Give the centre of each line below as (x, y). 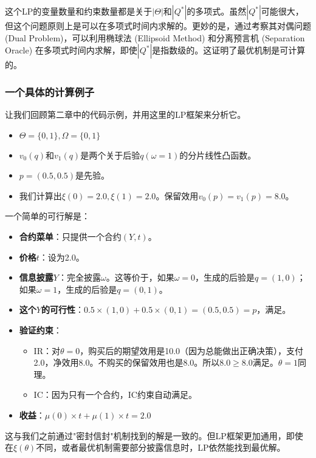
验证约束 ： (40, 330)
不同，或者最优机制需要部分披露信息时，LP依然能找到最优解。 (161, 447)
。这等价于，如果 (140, 277)
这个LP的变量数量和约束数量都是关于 (79, 11)
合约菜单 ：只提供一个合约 (70, 236)
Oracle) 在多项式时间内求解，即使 (71, 50)
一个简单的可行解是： (47, 216)
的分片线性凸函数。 (218, 155)
